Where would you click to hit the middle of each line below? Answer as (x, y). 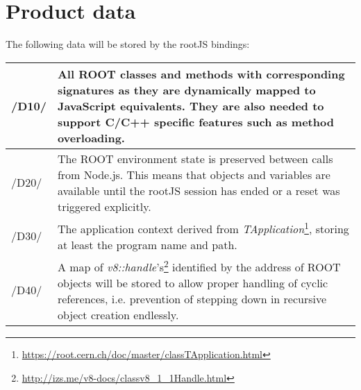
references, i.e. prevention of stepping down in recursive (192, 299)
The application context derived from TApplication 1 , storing (203, 228)
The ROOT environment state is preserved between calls (195, 158)
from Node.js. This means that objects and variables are (194, 174)
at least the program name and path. (147, 245)
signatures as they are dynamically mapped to (186, 90)
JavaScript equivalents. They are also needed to (191, 105)
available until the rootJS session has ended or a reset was (199, 190)
